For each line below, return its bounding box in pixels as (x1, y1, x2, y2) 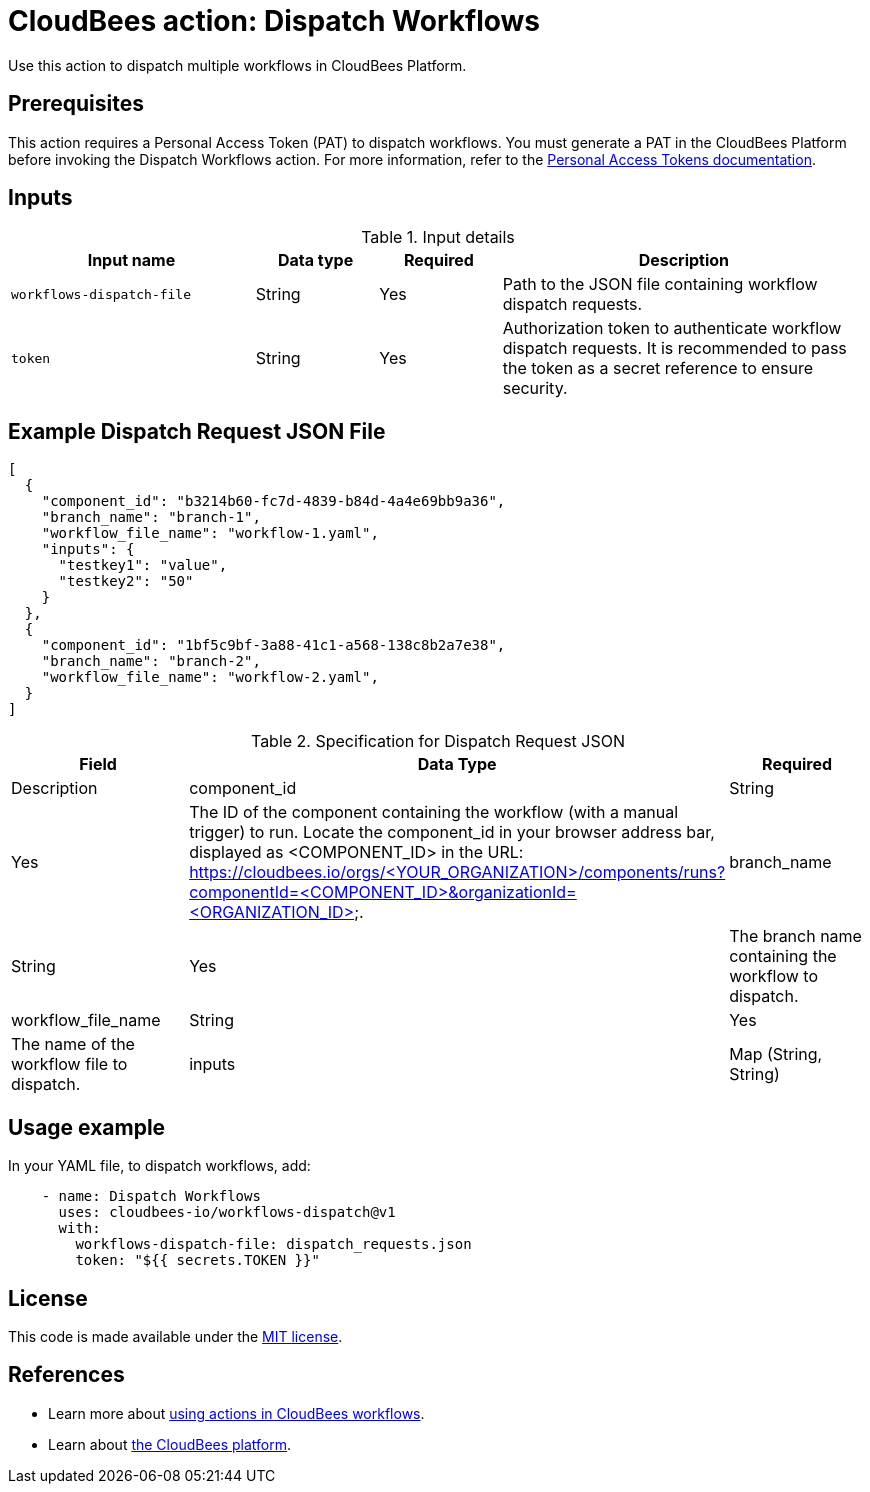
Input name (87, 250, 176, 271)
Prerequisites (8, 91, 144, 117)
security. (502, 378, 568, 399)
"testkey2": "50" (58, 573, 194, 590)
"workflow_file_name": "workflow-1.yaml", (41, 525, 379, 542)
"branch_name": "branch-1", (41, 509, 261, 526)
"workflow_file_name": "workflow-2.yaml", (41, 669, 379, 686)
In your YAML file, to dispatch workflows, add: (8, 1157, 311, 1175)
